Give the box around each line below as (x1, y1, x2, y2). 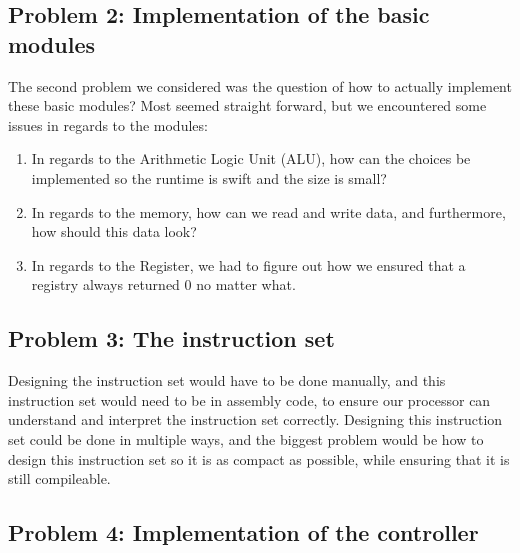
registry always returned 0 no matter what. (31, 274, 296, 295)
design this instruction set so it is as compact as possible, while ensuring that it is (8, 448, 510, 469)
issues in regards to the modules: (8, 114, 208, 135)
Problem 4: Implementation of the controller (8, 517, 479, 548)
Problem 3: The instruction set (8, 323, 335, 354)
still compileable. (8, 468, 111, 489)
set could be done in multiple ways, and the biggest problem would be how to (8, 428, 484, 449)
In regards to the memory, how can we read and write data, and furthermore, (31, 201, 506, 222)
